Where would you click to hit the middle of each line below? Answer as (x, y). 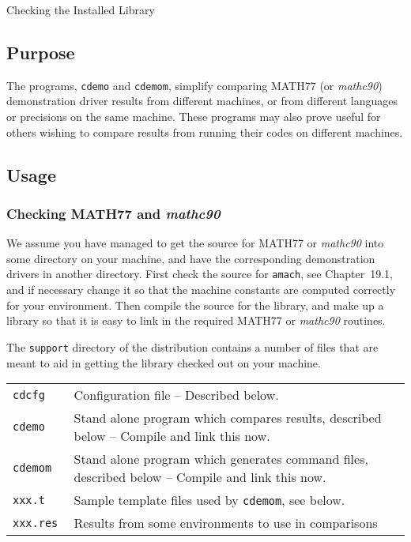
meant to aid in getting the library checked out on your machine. (164, 362)
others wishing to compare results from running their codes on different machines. (205, 132)
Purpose (41, 52)
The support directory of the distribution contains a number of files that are (192, 346)
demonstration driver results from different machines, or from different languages (202, 101)
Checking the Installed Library (81, 9)
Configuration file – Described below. (176, 395)
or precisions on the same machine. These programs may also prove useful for (194, 117)
